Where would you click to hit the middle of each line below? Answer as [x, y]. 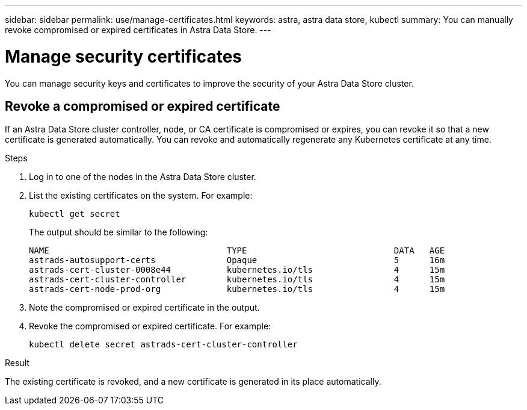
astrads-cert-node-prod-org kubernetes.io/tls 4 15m [237, 289]
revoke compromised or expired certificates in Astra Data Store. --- [138, 30]
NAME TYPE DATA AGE [237, 251]
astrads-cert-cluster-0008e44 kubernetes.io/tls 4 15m [237, 270]
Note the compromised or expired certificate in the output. [144, 308]
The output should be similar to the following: [119, 232]
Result [17, 363]
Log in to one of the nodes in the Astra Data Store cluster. [143, 177]
